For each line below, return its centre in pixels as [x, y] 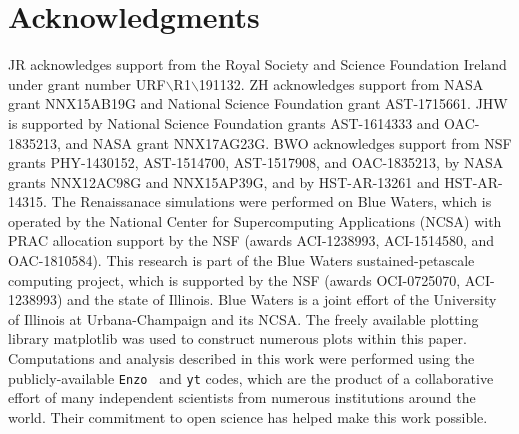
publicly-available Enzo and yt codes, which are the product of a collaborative [251, 377]
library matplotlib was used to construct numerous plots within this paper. [237, 338]
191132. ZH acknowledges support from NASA [341, 83]
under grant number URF [87, 83]
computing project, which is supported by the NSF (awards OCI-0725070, [234, 279]
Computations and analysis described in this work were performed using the [241, 358]
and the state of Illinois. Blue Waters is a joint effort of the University [282, 299]
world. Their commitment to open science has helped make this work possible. [248, 416]
